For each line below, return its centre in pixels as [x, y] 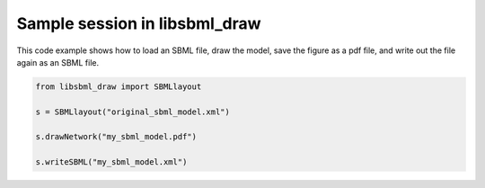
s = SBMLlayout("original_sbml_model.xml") [133, 112]
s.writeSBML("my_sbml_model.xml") [111, 162]
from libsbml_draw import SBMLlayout [119, 86]
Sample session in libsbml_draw [139, 23]
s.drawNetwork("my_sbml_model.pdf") [116, 137]
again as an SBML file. [57, 62]
